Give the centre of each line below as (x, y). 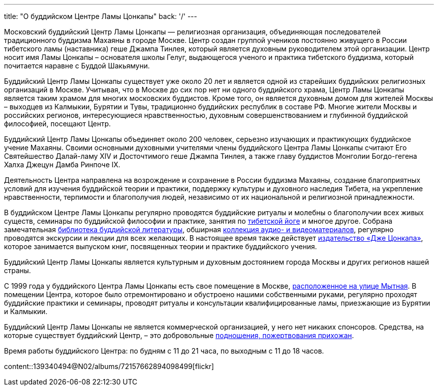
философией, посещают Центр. (57, 124)
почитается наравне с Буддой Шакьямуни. (77, 66)
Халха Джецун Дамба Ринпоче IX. (62, 165)
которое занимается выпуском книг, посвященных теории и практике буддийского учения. (160, 246)
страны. (17, 270)
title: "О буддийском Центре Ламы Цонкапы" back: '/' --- (101, 16)
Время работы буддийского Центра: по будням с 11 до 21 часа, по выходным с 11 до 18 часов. (164, 351)
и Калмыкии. (26, 311)
